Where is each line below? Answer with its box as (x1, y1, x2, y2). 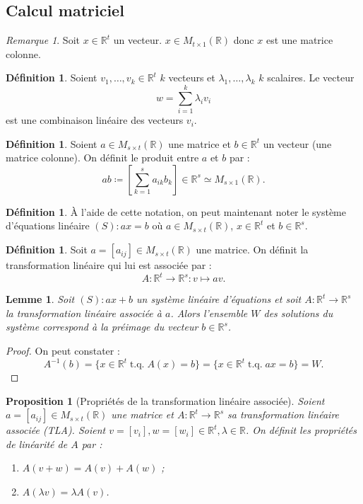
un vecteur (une (263, 136, 332, 151)
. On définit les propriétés (245, 423, 357, 437)
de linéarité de (6, 436, 68, 451)
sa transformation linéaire (227, 407, 340, 422)
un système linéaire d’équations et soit (136, 292, 302, 307)
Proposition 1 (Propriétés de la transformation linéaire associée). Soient (6, 393, 325, 408)
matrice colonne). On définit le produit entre (6, 150, 199, 165)
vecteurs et (168, 70, 215, 85)
